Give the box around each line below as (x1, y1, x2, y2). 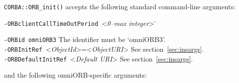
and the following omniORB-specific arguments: (4, 70, 147, 80)
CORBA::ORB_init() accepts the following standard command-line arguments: (4, 1, 236, 11)
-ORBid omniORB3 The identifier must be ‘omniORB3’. (4, 34, 166, 44)
